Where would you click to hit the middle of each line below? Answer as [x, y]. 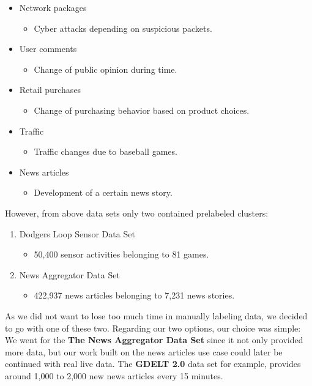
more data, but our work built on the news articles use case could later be [144, 351]
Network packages [53, 7]
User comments [48, 49]
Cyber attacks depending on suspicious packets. [123, 28]
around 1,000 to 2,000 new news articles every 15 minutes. [114, 375]
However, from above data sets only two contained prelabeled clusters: [137, 213]
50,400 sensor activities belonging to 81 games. [121, 254]
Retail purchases [50, 90]
